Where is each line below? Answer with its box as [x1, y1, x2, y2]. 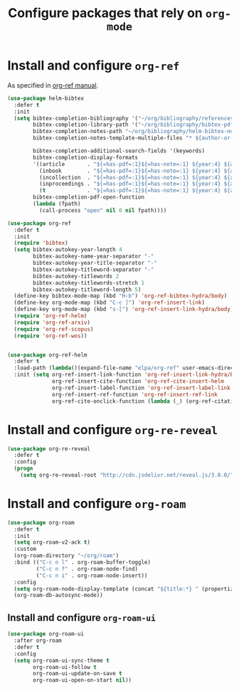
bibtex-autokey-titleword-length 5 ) [33, 286, 142, 293]
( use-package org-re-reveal [7, 445, 91, 453]
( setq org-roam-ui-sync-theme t [14, 657, 110, 664]
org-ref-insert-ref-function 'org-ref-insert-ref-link [52, 391, 218, 398]
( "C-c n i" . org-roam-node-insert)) [36, 571, 148, 579]
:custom [14, 546, 37, 553]
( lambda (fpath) [33, 201, 81, 208]
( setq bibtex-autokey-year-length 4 [14, 246, 122, 253]
